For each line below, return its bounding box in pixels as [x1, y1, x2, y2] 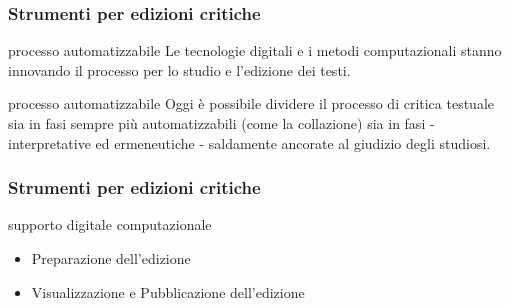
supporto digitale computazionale [8, 214, 212, 235]
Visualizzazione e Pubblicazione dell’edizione [31, 281, 305, 302]
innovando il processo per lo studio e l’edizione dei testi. [8, 59, 351, 80]
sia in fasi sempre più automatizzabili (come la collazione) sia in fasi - [8, 113, 435, 133]
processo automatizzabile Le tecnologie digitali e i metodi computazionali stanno [8, 40, 502, 61]
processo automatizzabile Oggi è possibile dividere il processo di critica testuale [8, 93, 495, 114]
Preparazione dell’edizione [31, 248, 191, 268]
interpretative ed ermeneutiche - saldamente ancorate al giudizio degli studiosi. [8, 132, 491, 153]
